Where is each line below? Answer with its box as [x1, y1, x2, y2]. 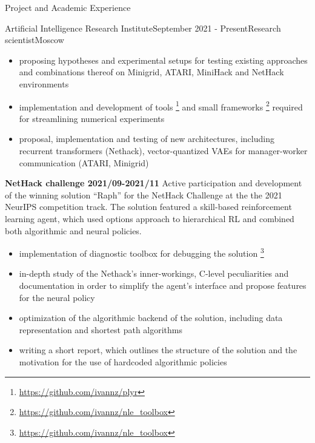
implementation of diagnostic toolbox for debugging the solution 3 [19, 245, 264, 259]
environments [19, 77, 69, 90]
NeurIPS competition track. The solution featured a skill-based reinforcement [5, 200, 292, 213]
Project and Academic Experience [5, 1, 131, 13]
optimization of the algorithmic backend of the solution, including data [19, 311, 283, 324]
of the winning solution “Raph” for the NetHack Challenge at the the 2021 [5, 188, 282, 201]
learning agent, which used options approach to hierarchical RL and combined [5, 212, 294, 225]
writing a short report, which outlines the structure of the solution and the [19, 343, 297, 356]
